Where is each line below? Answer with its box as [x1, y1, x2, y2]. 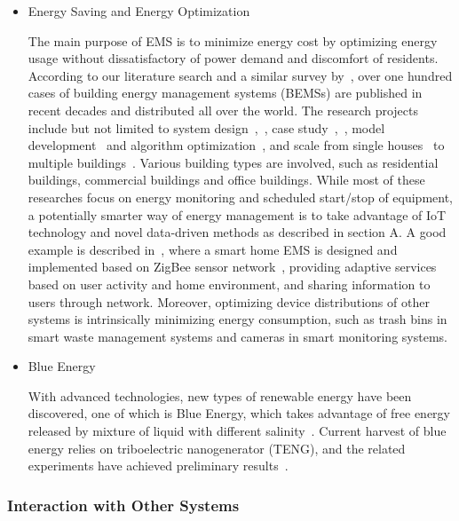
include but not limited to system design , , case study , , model [28, 118, 385, 137]
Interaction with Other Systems [7, 493, 240, 516]
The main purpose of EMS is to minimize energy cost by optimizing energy [28, 31, 438, 50]
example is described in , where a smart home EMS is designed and [28, 240, 398, 258]
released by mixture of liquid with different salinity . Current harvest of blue [28, 422, 447, 440]
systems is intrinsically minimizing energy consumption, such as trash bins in [28, 310, 447, 328]
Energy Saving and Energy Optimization [28, 2, 250, 20]
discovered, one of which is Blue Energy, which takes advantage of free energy [28, 404, 450, 422]
